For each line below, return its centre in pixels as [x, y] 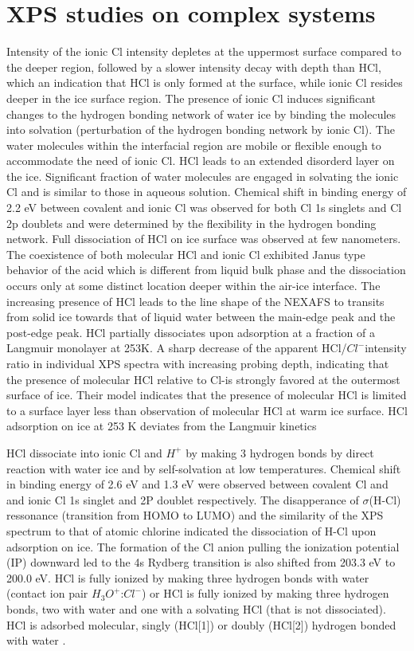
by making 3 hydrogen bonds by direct [280, 452]
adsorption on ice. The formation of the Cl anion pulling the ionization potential [203, 546]
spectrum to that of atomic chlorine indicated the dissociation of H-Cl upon [191, 530]
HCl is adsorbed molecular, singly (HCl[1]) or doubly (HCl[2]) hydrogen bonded [201, 624]
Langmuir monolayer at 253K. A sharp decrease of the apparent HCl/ [177, 348]
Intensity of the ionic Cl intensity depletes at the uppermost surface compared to [204, 51]
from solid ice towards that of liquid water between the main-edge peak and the [201, 317]
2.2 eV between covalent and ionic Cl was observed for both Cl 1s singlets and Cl [204, 208]
